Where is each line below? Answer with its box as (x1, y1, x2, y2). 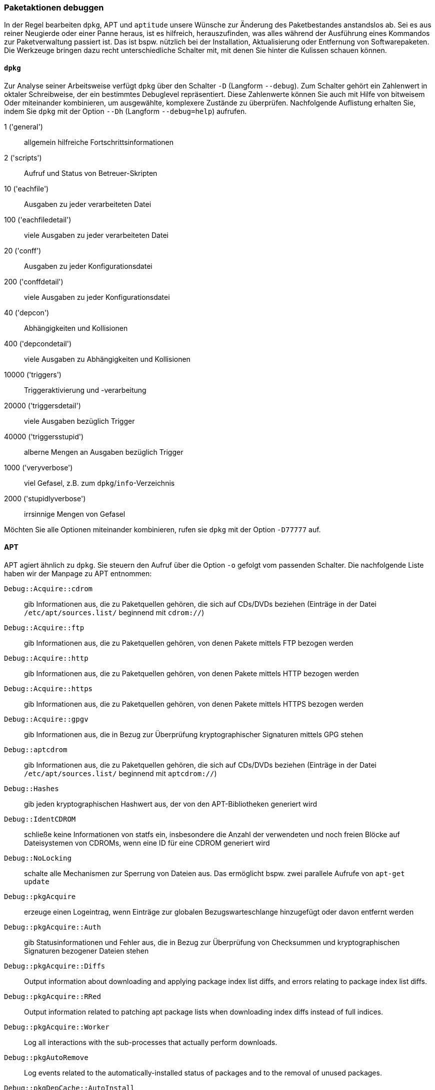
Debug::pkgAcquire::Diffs (4, 962, 105, 970)
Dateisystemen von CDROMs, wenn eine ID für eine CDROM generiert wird (24, 838, 270, 847)
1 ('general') (4, 122, 43, 131)
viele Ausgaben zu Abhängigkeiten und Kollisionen (24, 354, 190, 363)
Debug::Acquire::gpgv (4, 715, 88, 723)
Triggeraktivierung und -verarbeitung (24, 385, 146, 394)
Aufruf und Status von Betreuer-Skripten (24, 168, 157, 177)
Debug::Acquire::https (4, 684, 93, 693)
